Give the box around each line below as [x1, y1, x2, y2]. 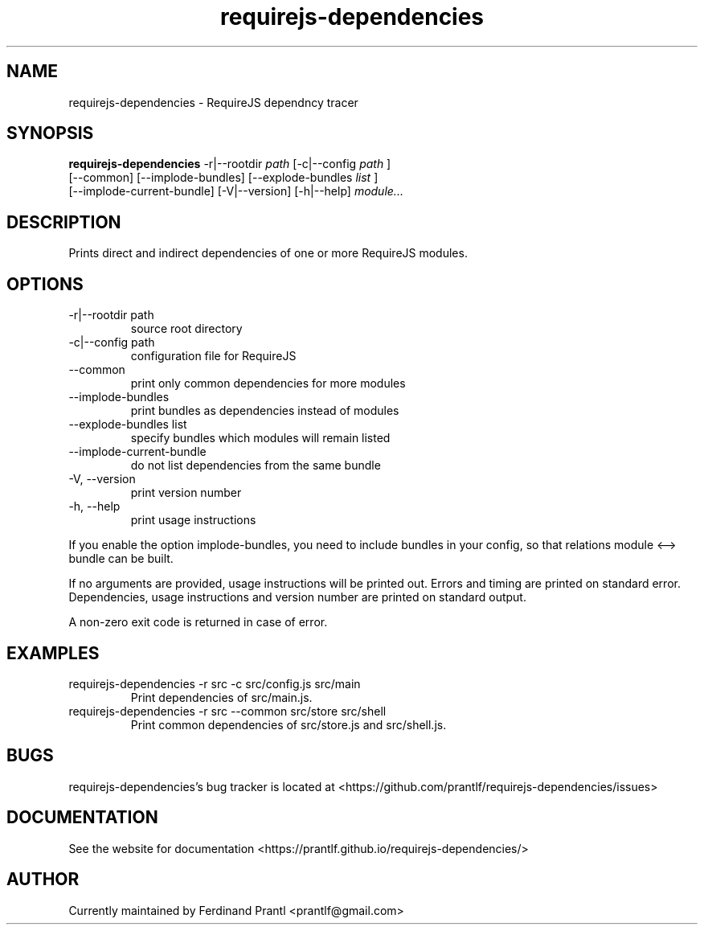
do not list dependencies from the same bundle [130, 458, 381, 473]
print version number [130, 486, 242, 500]
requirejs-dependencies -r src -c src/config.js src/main [68, 676, 361, 691]
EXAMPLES [6, 642, 100, 663]
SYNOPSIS [6, 123, 94, 144]
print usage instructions [130, 513, 256, 527]
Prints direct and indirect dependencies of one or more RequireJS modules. [68, 246, 468, 260]
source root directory [130, 322, 243, 336]
